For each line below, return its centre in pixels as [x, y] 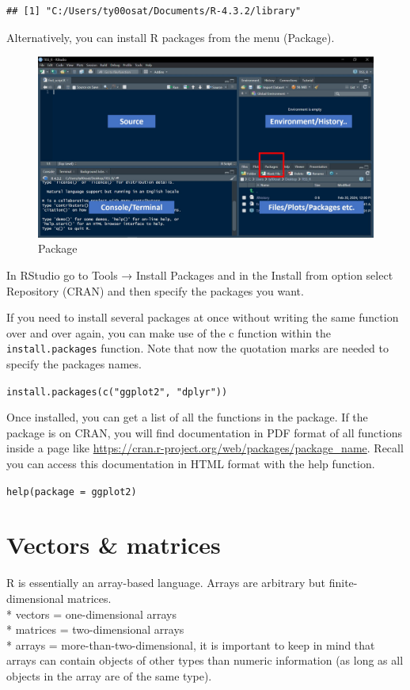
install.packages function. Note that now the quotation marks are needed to [197, 348]
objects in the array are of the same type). [109, 675]
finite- [343, 583]
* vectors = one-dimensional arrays [91, 614]
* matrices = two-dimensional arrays [95, 629]
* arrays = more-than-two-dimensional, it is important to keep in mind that [191, 644]
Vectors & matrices [114, 545]
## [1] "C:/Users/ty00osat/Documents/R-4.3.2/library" [154, 11]
